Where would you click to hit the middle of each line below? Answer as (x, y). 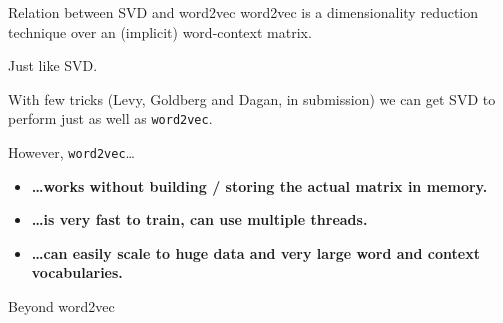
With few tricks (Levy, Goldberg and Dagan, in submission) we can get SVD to (252, 98)
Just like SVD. (53, 65)
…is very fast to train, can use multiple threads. (199, 219)
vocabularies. (77, 272)
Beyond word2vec (61, 306)
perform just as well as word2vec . (110, 118)
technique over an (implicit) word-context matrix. (160, 31)
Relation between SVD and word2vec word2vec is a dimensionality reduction (243, 12)
